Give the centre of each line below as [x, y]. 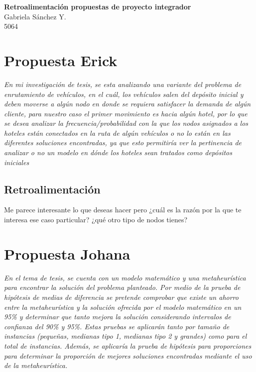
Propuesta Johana [67, 253]
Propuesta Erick [61, 60]
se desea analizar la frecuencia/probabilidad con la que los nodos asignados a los [126, 123]
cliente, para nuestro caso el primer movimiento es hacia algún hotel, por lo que [126, 113]
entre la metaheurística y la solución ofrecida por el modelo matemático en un [123, 307]
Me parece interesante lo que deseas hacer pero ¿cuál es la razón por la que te [123, 210]
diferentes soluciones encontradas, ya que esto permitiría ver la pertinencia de [123, 142]
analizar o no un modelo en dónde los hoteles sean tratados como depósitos [118, 152]
